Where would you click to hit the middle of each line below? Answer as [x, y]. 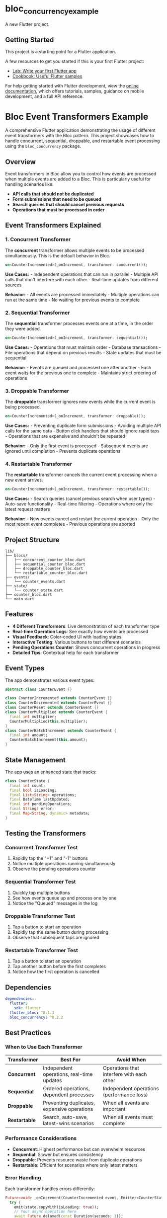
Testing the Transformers [45, 834]
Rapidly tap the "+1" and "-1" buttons [50, 858]
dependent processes [69, 1095]
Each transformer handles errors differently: [50, 1189]
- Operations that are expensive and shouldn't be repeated [65, 436]
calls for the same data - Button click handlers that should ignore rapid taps [83, 431]
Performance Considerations [41, 1138]
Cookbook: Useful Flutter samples [47, 76]
